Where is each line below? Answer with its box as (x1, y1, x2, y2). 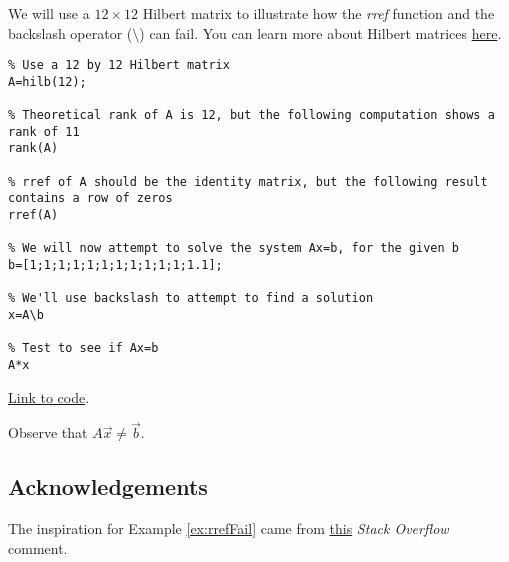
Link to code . (8, 386, 90, 407)
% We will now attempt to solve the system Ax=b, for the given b (8, 241, 460, 256)
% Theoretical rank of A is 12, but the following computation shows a (8, 108, 495, 123)
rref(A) (8, 208, 59, 223)
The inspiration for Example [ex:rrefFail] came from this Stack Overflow (8, 518, 449, 539)
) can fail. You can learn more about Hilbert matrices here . (139, 22, 502, 43)
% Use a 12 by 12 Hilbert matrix (8, 58, 230, 73)
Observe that (8, 422, 88, 443)
